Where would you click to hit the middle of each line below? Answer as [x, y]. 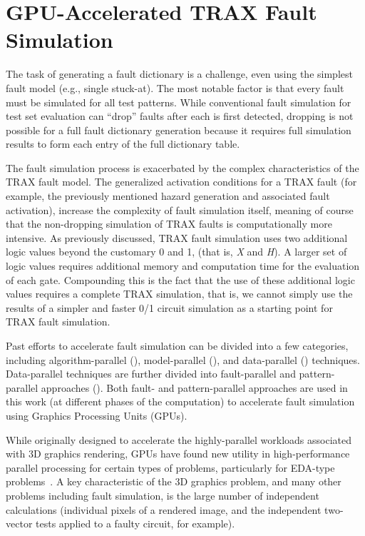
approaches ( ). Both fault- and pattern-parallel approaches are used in [194, 387]
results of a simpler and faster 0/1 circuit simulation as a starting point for [169, 307]
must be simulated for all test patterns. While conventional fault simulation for [179, 102]
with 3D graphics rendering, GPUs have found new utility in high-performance [178, 454]
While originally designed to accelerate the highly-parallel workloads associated [179, 439]
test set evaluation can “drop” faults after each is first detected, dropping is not [180, 116]
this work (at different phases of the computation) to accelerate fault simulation [180, 401]
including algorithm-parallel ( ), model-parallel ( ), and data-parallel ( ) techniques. [183, 359]
